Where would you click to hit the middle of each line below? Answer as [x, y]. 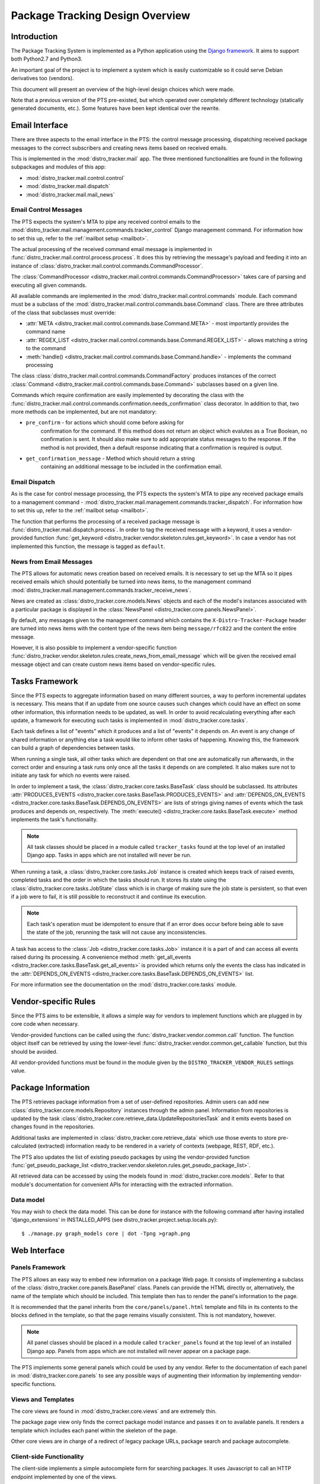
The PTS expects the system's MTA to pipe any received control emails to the [106, 221]
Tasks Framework [44, 681]
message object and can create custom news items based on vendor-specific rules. [113, 664]
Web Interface [38, 1250]
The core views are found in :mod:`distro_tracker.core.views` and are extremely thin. [114, 1411]
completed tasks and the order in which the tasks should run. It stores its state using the [119, 880]
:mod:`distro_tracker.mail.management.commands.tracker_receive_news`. [101, 590]
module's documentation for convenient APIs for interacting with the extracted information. [122, 1184]
